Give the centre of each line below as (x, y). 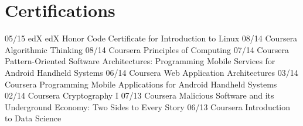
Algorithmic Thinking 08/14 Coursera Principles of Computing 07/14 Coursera (147, 49)
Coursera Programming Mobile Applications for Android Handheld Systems (141, 84)
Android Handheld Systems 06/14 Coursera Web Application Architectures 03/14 (151, 72)
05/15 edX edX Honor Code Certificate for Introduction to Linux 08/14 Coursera (151, 38)
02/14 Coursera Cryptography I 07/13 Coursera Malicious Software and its (139, 95)
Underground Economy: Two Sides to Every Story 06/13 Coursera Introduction (148, 106)
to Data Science (33, 118)
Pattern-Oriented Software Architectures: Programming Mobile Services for (140, 61)
